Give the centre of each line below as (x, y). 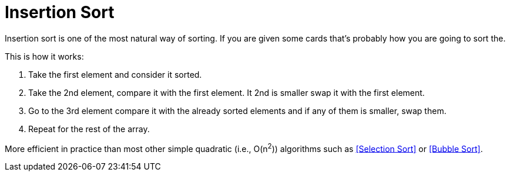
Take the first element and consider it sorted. (115, 74)
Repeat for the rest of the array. (89, 129)
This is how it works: (44, 56)
